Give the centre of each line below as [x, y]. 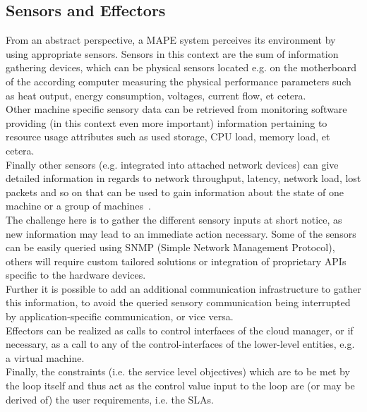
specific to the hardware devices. [76, 275]
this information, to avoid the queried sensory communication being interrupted [178, 302]
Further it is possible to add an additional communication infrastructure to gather [183, 288]
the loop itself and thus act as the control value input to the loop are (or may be [180, 386]
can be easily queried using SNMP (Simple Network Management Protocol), [170, 247]
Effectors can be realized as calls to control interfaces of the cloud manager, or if [180, 330]
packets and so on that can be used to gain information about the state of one [175, 192]
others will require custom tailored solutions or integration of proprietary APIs [176, 261]
